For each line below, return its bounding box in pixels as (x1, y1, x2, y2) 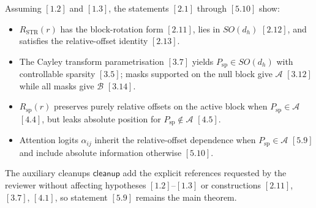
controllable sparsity (19, 67, 96, 80)
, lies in (192, 22, 220, 35)
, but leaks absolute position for (42, 112, 161, 125)
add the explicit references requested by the (122, 166, 287, 179)
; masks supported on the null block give (120, 67, 273, 80)
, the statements (108, 2, 169, 14)
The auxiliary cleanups (5, 166, 90, 179)
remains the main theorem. (135, 190, 237, 203)
